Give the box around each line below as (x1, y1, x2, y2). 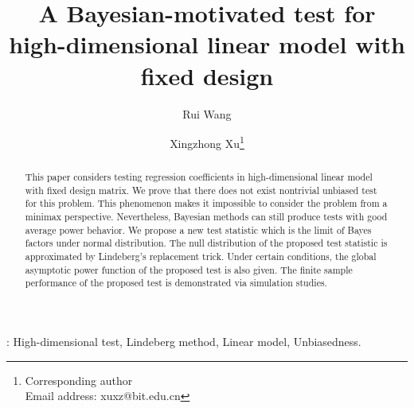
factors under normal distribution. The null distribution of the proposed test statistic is (25, 236, 388, 250)
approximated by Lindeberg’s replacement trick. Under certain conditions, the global (25, 250, 377, 263)
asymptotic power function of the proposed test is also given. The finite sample (25, 262, 353, 276)
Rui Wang (182, 105, 232, 122)
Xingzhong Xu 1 (170, 133, 244, 151)
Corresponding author (25, 371, 133, 388)
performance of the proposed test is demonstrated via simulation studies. (25, 276, 327, 289)
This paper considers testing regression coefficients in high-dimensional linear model (25, 170, 373, 184)
